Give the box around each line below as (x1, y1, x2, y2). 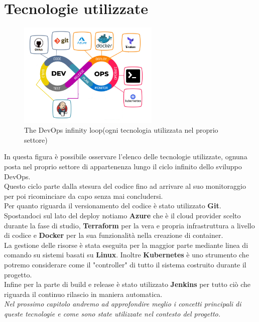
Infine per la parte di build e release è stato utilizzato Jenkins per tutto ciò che (4, 279, 251, 289)
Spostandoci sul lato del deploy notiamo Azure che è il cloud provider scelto (4, 210, 241, 220)
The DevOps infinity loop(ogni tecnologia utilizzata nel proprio (24, 125, 218, 135)
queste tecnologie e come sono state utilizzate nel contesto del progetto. (4, 308, 220, 318)
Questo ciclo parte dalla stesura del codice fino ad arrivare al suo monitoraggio (4, 181, 246, 191)
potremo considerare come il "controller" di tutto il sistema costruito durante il (4, 259, 246, 269)
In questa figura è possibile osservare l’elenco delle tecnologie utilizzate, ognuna (4, 151, 247, 162)
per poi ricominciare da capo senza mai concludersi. (4, 190, 163, 201)
